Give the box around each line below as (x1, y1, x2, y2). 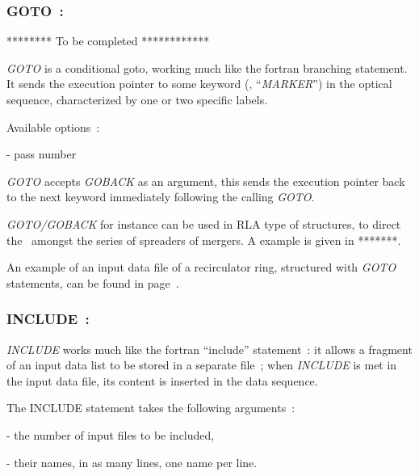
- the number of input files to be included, (6, 426, 215, 443)
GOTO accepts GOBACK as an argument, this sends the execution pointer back (6, 172, 405, 189)
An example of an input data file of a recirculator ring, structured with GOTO (6, 259, 396, 276)
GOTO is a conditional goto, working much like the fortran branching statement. (6, 59, 408, 76)
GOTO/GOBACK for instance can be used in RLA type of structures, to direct (6, 215, 401, 232)
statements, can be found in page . (6, 274, 179, 291)
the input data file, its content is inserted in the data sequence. (6, 372, 318, 389)
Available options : (6, 118, 100, 135)
